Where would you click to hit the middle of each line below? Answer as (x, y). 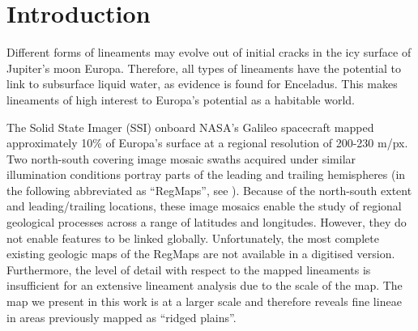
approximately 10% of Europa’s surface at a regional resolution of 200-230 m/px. (207, 143)
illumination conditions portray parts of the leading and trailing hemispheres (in (206, 174)
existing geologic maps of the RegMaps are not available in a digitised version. (201, 254)
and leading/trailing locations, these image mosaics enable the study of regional (204, 206)
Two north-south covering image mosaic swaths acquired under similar (181, 158)
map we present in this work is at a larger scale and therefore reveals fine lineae (204, 301)
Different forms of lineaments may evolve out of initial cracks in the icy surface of (209, 52)
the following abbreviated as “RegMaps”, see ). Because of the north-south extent (209, 190)
